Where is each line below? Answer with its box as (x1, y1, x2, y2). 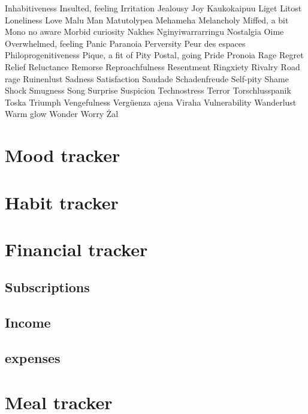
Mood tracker (5, 143, 120, 167)
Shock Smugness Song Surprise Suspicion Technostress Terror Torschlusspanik (5, 84, 291, 97)
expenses (5, 349, 61, 367)
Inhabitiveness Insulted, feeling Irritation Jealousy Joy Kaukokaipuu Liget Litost (5, 2, 302, 14)
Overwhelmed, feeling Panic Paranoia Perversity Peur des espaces (5, 37, 246, 49)
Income (5, 313, 51, 332)
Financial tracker (5, 236, 148, 261)
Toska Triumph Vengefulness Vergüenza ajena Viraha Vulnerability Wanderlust (5, 95, 297, 108)
